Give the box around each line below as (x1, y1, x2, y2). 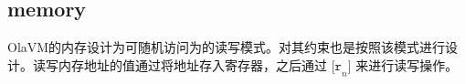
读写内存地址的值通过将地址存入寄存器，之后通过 (32, 55, 327, 74)
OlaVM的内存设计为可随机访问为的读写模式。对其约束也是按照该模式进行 (7, 37, 446, 57)
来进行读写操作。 (355, 55, 459, 74)
